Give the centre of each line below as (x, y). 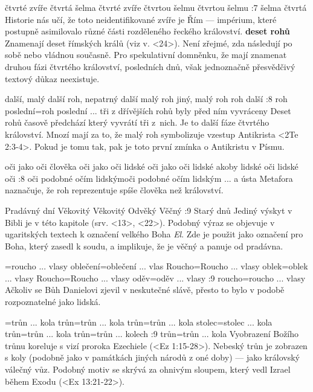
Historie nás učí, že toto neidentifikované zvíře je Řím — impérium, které (141, 19)
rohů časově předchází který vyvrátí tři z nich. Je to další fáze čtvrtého (137, 122)
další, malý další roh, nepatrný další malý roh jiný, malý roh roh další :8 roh (146, 99)
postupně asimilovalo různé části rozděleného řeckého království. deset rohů (147, 31)
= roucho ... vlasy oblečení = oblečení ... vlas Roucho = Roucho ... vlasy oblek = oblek (156, 266)
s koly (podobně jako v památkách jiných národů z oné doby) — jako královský (152, 357)
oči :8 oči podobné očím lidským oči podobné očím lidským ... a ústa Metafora (149, 178)
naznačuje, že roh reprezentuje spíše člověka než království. (114, 190)
